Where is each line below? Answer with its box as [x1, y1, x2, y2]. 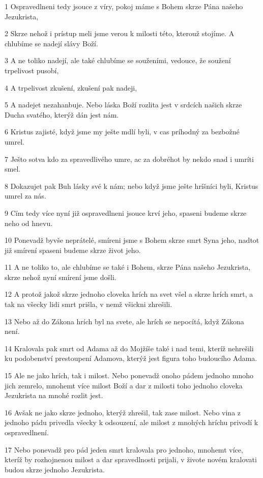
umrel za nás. [5, 190, 46, 201]
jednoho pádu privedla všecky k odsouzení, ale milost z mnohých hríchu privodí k [5, 417, 258, 428]
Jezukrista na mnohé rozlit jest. [5, 390, 103, 401]
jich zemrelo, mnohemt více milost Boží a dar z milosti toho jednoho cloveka [5, 380, 243, 390]
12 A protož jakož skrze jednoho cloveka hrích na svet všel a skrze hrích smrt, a [5, 289, 253, 299]
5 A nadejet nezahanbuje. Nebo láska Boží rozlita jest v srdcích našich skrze [5, 99, 242, 110]
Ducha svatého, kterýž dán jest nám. [5, 109, 119, 120]
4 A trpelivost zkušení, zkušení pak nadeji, [5, 82, 137, 93]
